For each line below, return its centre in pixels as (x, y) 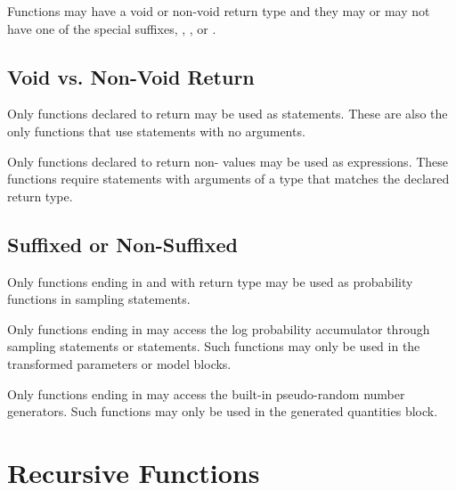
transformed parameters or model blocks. (119, 363)
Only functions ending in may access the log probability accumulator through (219, 328)
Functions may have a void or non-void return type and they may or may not (219, 11)
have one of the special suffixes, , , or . (112, 28)
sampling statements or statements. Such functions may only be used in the (214, 346)
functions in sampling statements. (99, 299)
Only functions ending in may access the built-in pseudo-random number (206, 393)
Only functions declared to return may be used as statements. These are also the (228, 114)
